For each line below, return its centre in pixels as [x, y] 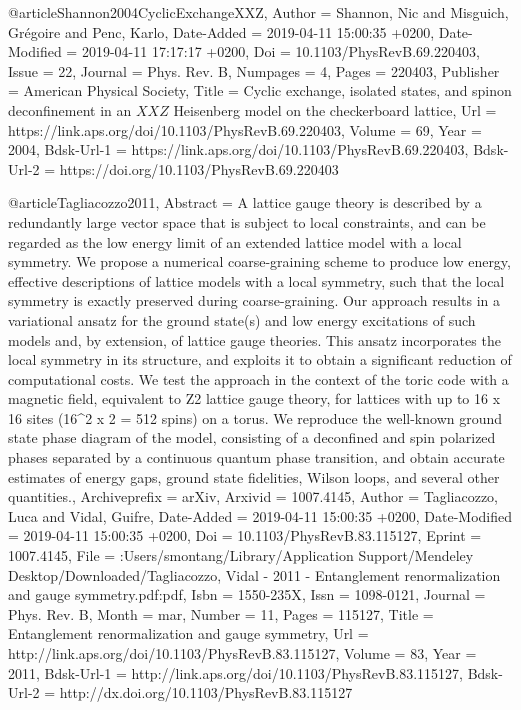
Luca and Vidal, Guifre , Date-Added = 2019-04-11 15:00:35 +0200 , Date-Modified [260, 515]
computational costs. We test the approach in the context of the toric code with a [258, 378]
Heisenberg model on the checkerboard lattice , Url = [335, 109]
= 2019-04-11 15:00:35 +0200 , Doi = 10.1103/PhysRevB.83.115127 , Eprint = [245, 535]
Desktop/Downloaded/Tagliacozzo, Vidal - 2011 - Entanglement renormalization [254, 574]
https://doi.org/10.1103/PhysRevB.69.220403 [199, 168]
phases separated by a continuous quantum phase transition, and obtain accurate [256, 457]
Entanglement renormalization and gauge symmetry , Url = [188, 633]
